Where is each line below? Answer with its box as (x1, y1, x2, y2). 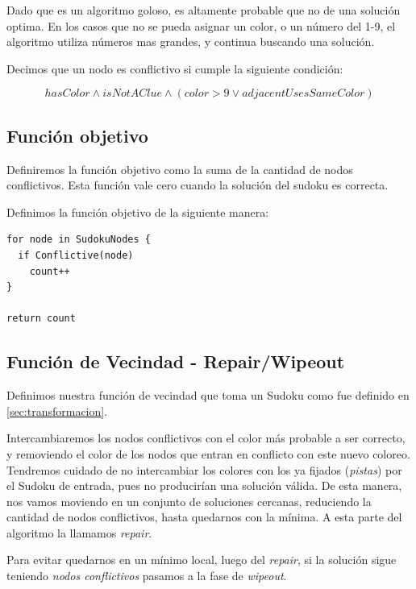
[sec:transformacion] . (6, 402, 108, 419)
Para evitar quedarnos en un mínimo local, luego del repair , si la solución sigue (6, 551, 397, 568)
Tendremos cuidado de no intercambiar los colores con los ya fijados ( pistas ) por (6, 461, 402, 478)
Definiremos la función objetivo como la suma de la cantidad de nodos (6, 160, 353, 177)
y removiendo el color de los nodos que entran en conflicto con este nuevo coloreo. (6, 445, 410, 462)
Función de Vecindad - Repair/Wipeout (6, 349, 345, 374)
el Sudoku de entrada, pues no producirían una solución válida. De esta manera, (6, 477, 402, 494)
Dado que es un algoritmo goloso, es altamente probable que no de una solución (6, 2, 401, 18)
